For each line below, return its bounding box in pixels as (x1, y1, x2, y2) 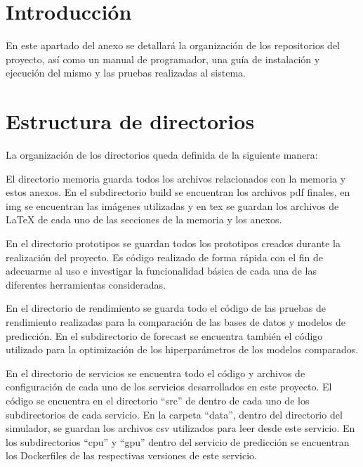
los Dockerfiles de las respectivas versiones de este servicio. (6, 448, 257, 463)
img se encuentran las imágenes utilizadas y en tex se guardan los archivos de (6, 198, 339, 213)
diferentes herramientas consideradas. (6, 277, 166, 291)
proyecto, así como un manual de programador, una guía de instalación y (6, 51, 320, 66)
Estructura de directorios (6, 107, 255, 136)
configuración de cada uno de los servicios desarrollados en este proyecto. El (6, 379, 332, 394)
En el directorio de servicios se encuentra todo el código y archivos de (6, 365, 305, 380)
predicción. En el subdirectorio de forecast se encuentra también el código (6, 328, 323, 343)
